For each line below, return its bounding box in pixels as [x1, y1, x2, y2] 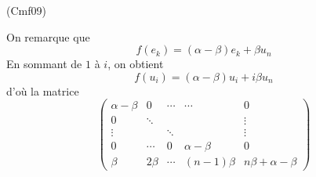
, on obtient [107, 56, 164, 72]
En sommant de [6, 56, 82, 72]
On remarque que [6, 28, 90, 45]
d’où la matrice [6, 82, 79, 99]
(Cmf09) [6, 2, 46, 18]
